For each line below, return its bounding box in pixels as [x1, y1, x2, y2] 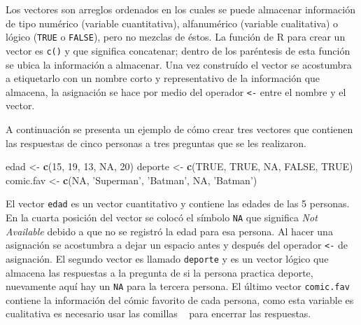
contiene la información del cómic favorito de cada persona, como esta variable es [6, 292, 354, 307]
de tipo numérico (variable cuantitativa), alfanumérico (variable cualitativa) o [6, 15, 339, 30]
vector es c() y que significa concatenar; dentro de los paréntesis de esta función [6, 43, 351, 57]
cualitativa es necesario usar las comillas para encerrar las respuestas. [6, 306, 311, 321]
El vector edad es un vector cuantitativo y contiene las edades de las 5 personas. [6, 196, 350, 211]
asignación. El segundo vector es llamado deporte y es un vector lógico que [6, 251, 329, 265]
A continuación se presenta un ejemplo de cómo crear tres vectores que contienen [6, 121, 353, 136]
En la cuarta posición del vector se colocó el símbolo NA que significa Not [6, 209, 318, 224]
